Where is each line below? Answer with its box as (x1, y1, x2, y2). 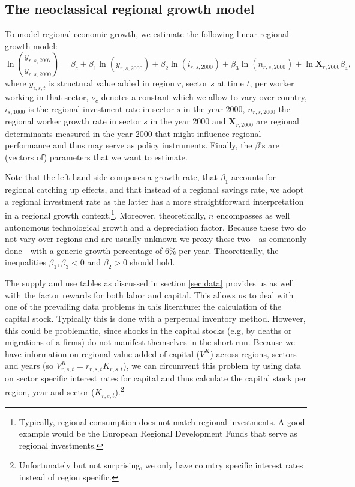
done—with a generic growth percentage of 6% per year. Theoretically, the (5, 244, 279, 256)
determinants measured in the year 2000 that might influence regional (5, 127, 261, 139)
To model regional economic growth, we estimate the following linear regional (5, 28, 289, 40)
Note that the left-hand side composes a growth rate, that (5, 171, 218, 183)
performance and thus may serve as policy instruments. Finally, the (5, 139, 252, 151)
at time (217, 77, 244, 89)
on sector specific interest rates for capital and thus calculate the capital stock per (5, 371, 307, 384)
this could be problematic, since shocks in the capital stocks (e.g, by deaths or (5, 324, 292, 336)
